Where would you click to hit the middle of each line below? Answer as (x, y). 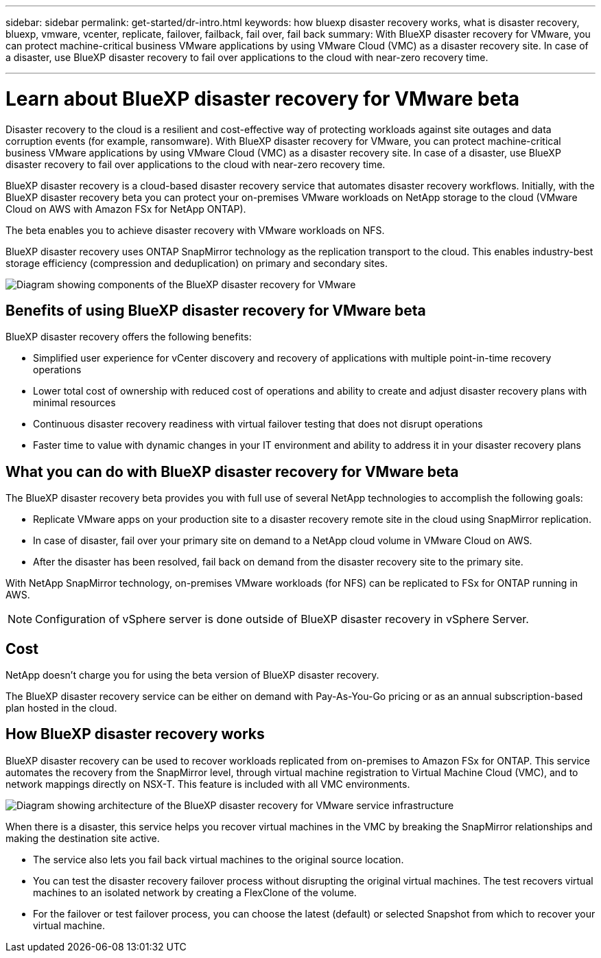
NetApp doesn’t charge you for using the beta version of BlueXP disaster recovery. (192, 675)
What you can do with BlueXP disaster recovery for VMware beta (232, 471)
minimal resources (74, 403)
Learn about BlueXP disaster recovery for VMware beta (263, 98)
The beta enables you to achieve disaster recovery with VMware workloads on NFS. (195, 230)
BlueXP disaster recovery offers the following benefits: (129, 337)
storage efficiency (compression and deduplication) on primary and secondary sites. (197, 263)
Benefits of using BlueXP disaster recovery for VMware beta (216, 310)
